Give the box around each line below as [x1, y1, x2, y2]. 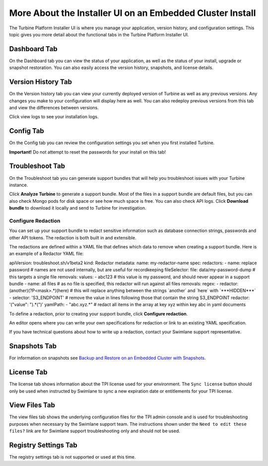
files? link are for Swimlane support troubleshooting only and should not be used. [9, 428, 181, 434]
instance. [9, 182, 28, 188]
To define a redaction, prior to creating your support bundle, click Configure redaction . [9, 311, 188, 316]
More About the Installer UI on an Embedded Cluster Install [9, 7, 256, 18]
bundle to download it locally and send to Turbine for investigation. [9, 205, 146, 211]
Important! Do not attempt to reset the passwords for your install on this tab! [9, 149, 166, 155]
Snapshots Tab [9, 342, 57, 350]
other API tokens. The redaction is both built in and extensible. [9, 234, 136, 240]
